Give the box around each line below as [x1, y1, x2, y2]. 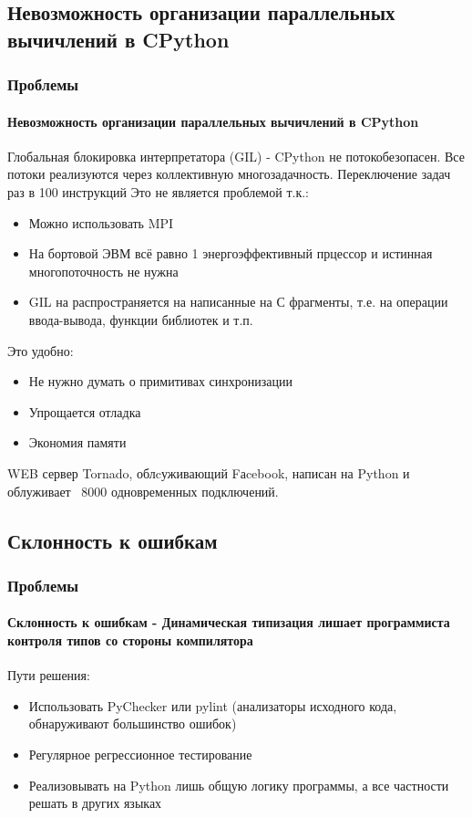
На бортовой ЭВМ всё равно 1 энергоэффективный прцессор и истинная [28, 244, 433, 263]
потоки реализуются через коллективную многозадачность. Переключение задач [7, 164, 451, 184]
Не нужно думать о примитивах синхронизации [28, 372, 292, 391]
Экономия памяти [28, 433, 127, 452]
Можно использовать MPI [28, 213, 174, 232]
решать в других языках [28, 793, 162, 813]
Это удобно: [7, 341, 74, 360]
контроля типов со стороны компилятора [7, 630, 253, 649]
